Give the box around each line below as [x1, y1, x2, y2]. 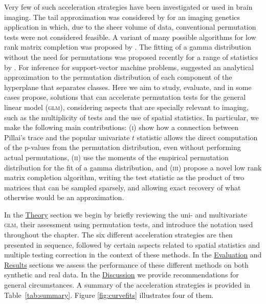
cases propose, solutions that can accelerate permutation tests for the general [4, 92, 246, 102]
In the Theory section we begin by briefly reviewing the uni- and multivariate [4, 209, 247, 220]
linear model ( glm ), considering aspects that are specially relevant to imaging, [4, 101, 249, 112]
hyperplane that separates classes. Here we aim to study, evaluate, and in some [4, 81, 252, 92]
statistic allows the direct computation [137, 132, 258, 142]
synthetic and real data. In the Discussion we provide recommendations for [4, 269, 239, 280]
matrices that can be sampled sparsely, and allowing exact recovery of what [4, 182, 241, 192]
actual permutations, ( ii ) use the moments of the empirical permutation [4, 151, 229, 162]
